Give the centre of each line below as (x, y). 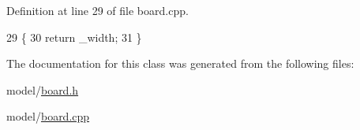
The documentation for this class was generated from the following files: (180, 63)
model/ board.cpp (48, 116)
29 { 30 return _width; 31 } (74, 37)
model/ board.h (43, 89)
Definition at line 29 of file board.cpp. (97, 10)
